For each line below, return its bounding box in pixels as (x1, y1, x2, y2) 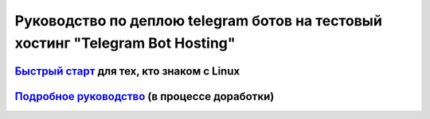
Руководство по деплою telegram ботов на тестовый (14, 12, 382, 29)
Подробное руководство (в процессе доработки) (14, 90, 275, 103)
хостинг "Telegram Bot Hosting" (14, 34, 236, 52)
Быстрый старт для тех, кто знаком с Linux (14, 64, 240, 78)
